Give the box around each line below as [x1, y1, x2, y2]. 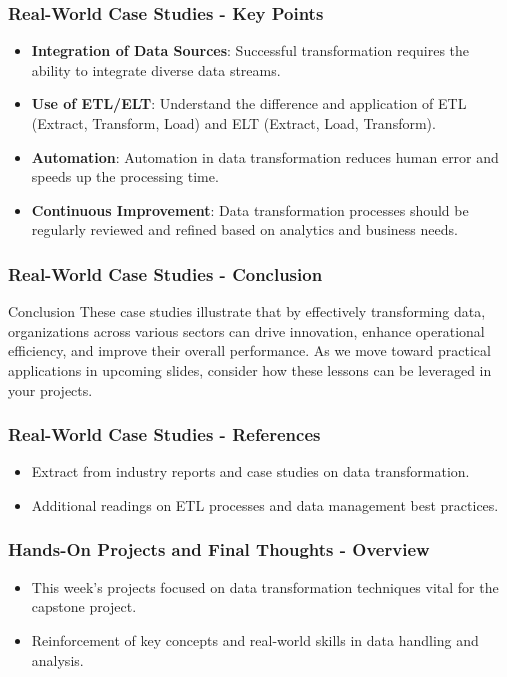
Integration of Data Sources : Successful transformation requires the [31, 40, 470, 61]
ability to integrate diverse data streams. [31, 59, 281, 80]
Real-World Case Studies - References [8, 422, 321, 447]
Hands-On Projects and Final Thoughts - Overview [8, 537, 430, 562]
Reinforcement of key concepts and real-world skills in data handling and [31, 629, 479, 650]
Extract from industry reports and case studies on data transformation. [31, 461, 470, 482]
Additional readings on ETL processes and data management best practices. [31, 494, 499, 515]
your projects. [8, 379, 93, 400]
